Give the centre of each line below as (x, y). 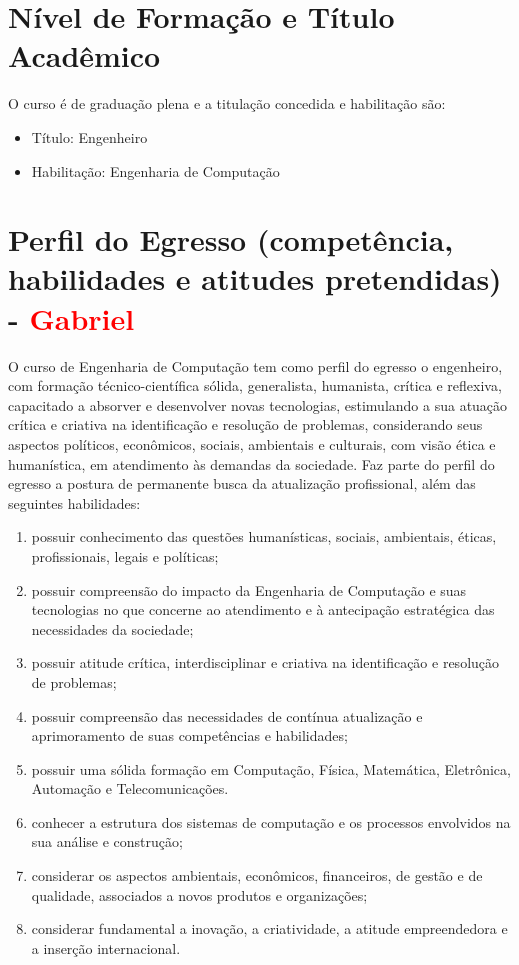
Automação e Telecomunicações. (130, 788)
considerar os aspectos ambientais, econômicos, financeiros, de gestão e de (257, 875)
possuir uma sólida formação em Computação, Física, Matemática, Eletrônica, (271, 768)
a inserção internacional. (106, 947)
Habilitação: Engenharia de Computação (155, 170)
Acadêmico (84, 55)
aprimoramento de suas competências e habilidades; (189, 735)
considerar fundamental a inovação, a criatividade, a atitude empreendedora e (269, 928)
